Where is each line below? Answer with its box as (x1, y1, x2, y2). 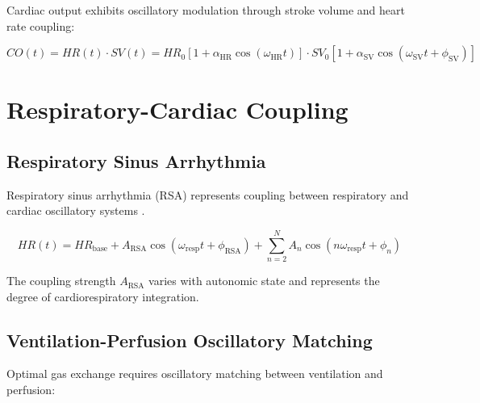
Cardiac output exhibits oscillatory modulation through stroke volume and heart (6, 2, 405, 18)
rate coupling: (6, 17, 75, 34)
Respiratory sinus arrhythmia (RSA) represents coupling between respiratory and (6, 186, 409, 203)
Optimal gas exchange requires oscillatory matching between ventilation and (6, 365, 383, 382)
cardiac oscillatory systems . (6, 202, 145, 219)
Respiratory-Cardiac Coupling (6, 93, 349, 126)
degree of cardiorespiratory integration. (6, 288, 199, 304)
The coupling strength (6, 272, 116, 289)
